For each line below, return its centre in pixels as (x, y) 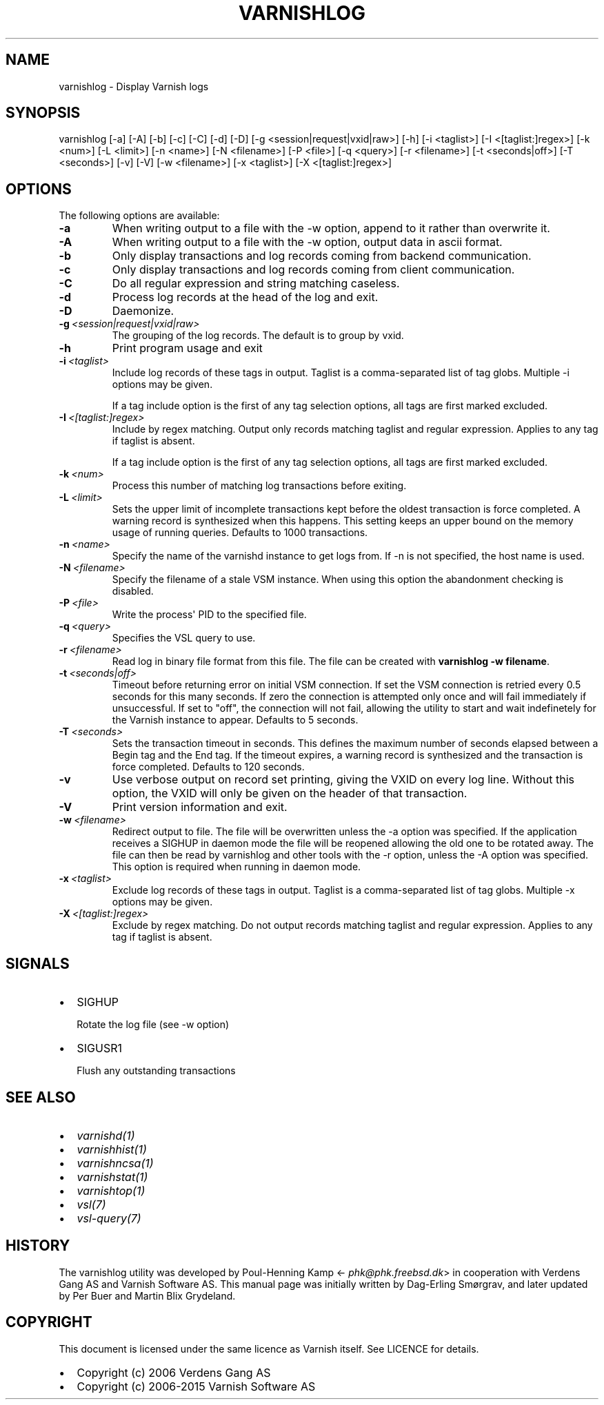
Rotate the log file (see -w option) (153, 1025)
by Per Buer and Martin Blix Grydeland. (147, 1295)
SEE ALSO (41, 1097)
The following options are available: (139, 216)
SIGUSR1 (99, 1048)
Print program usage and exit (187, 348)
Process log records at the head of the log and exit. (245, 297)
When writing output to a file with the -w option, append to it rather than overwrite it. (331, 228)
